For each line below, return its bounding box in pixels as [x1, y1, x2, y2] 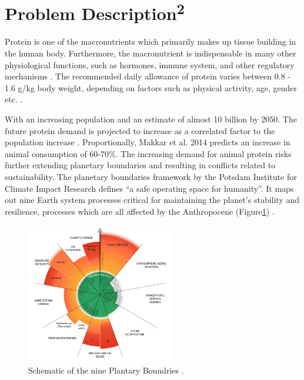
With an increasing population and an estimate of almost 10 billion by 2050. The [5, 113, 297, 125]
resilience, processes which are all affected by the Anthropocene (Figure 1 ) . [5, 205, 275, 217]
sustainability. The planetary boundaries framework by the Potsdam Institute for [5, 170, 297, 182]
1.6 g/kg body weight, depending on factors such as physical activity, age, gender [5, 81, 298, 94]
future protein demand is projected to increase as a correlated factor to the [5, 124, 275, 136]
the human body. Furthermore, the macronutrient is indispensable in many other [5, 47, 296, 59]
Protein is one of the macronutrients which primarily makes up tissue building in [5, 35, 296, 48]
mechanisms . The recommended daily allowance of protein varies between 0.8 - [5, 70, 291, 82]
